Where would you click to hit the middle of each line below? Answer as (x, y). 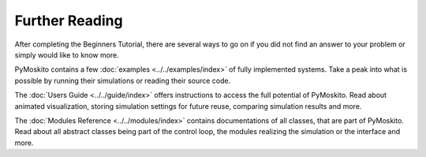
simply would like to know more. (67, 54)
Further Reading (69, 21)
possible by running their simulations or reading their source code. (123, 80)
